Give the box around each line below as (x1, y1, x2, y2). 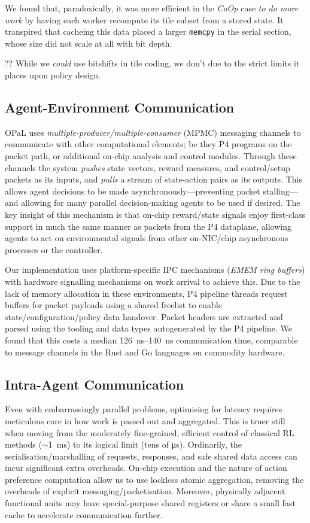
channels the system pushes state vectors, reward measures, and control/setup (5, 161, 290, 174)
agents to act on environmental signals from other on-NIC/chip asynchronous (5, 232, 288, 244)
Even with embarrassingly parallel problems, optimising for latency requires (5, 403, 282, 415)
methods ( (5, 438, 42, 451)
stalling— (263, 184, 298, 197)
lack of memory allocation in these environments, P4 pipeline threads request (5, 287, 288, 299)
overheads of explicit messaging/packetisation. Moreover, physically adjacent (5, 485, 285, 497)
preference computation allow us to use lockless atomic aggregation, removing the (5, 473, 304, 485)
